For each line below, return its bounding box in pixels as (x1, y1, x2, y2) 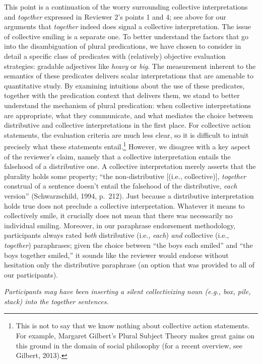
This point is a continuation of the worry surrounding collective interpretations (4, 2, 248, 12)
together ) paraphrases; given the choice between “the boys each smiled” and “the (4, 239, 253, 250)
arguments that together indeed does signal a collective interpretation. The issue (4, 21, 251, 32)
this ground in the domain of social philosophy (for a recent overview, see (16, 340, 243, 350)
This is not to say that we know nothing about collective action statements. (16, 320, 250, 331)
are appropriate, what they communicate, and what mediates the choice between (4, 110, 253, 120)
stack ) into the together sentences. (4, 296, 109, 306)
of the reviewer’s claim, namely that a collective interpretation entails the (4, 151, 231, 161)
